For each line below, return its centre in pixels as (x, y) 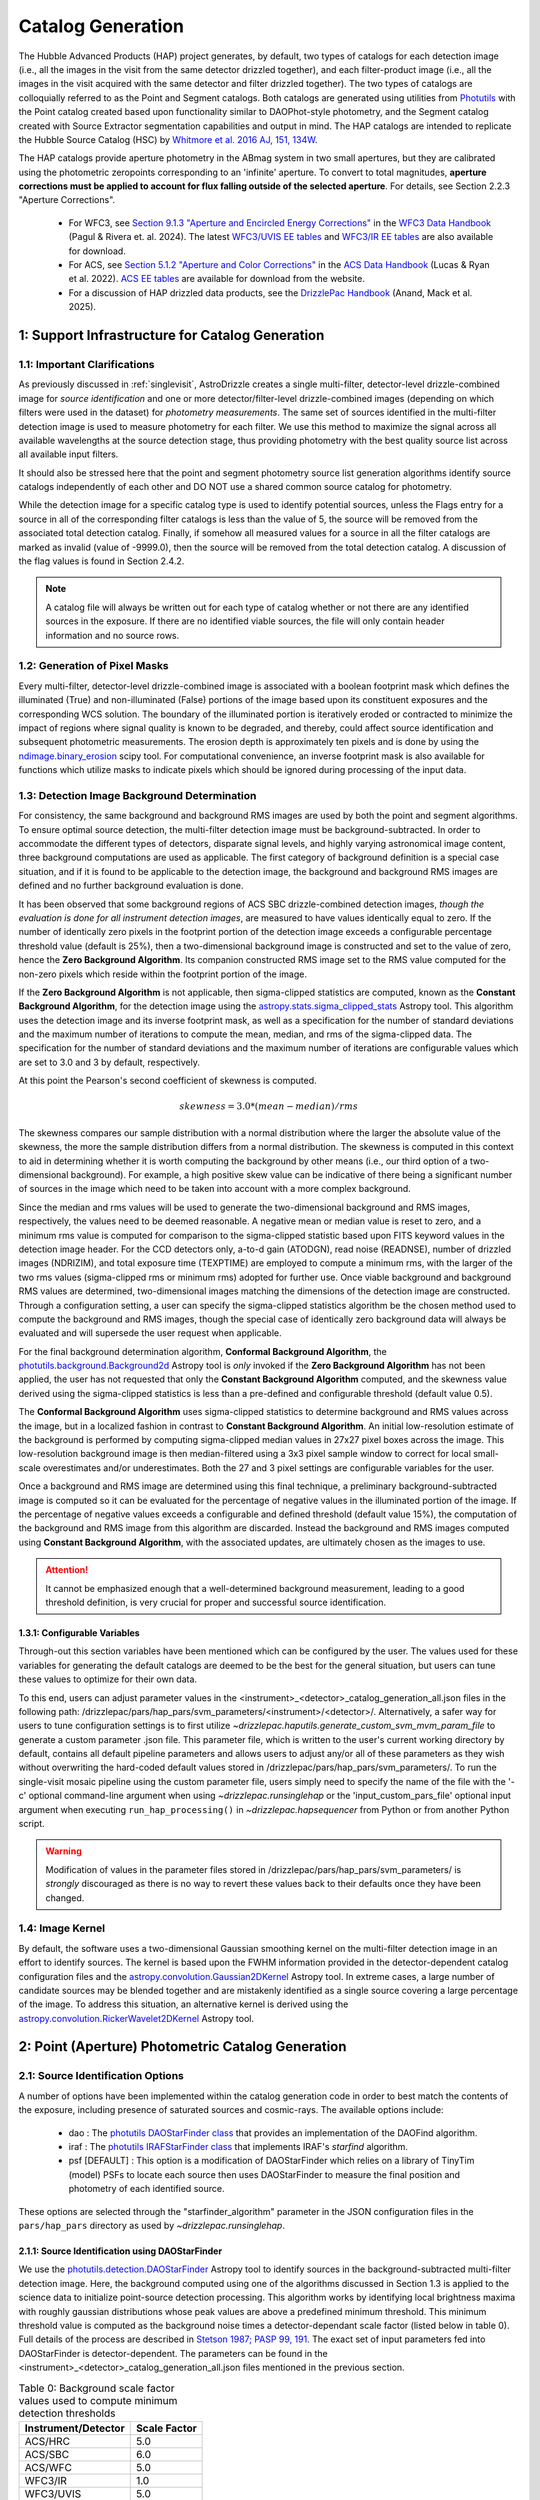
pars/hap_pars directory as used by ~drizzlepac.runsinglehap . (151, 2225)
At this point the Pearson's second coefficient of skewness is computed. (167, 1081)
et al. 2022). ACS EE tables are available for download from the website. (216, 279)
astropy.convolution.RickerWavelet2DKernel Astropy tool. (136, 2018)
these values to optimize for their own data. (108, 1679)
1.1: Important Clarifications (86, 364)
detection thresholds (67, 2413)
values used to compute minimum (98, 2400)
